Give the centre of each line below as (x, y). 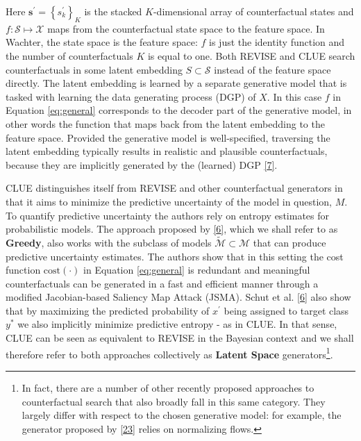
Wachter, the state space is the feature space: (102, 42)
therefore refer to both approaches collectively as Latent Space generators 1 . (169, 353)
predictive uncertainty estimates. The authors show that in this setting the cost (175, 256)
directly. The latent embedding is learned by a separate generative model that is (176, 83)
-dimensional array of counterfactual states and (253, 11)
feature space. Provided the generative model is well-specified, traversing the (168, 137)
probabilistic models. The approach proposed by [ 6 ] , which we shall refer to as (172, 229)
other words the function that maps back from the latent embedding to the (165, 123)
